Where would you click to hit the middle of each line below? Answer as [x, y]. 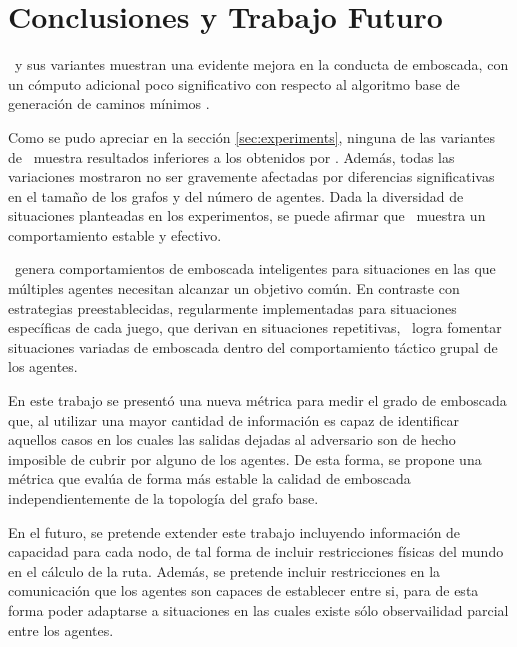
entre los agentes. [61, 629]
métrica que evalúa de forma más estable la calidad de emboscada [209, 478]
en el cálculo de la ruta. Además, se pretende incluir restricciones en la [224, 570]
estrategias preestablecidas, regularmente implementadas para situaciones [232, 307]
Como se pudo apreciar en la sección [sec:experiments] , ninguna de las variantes [252, 136]
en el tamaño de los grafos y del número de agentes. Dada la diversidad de [236, 195]
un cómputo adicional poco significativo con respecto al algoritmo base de [234, 83]
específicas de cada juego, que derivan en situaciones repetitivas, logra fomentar [255, 327]
